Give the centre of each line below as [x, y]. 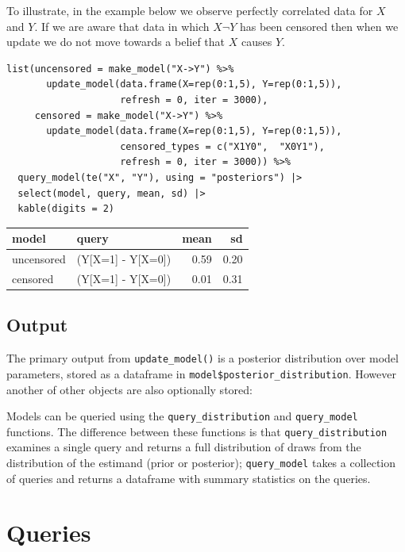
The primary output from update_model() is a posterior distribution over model [202, 358]
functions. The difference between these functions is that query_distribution [197, 431]
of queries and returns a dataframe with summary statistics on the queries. [189, 478]
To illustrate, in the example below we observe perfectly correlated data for [190, 10]
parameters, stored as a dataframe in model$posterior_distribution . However [201, 373]
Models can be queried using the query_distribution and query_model [182, 416]
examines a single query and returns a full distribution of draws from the [184, 447]
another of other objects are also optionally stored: [129, 389]
